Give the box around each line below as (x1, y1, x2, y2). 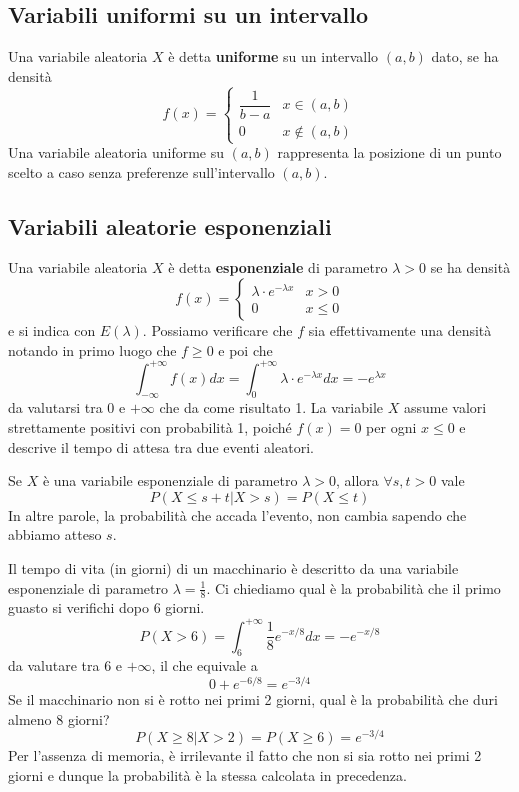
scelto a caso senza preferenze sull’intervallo (8, 161, 275, 182)
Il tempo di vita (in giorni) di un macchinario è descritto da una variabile (8, 558, 459, 579)
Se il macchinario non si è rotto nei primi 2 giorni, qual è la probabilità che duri (8, 689, 498, 710)
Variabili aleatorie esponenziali (8, 210, 332, 241)
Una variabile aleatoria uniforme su (8, 142, 225, 163)
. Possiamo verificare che (142, 320, 293, 340)
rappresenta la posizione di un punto (277, 142, 502, 163)
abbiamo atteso (8, 524, 102, 545)
